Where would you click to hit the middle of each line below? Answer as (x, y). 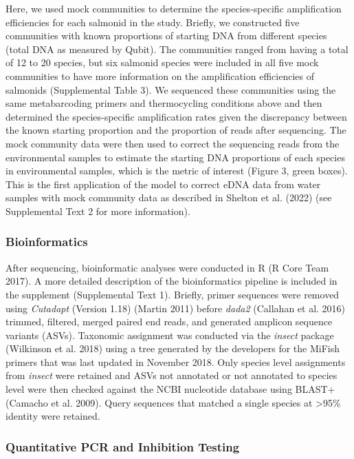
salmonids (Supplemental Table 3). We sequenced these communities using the (171, 89)
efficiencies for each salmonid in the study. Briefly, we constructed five (153, 22)
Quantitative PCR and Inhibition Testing (123, 446)
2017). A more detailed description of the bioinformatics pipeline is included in (172, 281)
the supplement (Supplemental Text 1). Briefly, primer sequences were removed (173, 294)
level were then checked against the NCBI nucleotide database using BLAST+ (170, 389)
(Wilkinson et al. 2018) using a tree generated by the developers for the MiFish (173, 348)
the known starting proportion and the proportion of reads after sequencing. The (176, 130)
